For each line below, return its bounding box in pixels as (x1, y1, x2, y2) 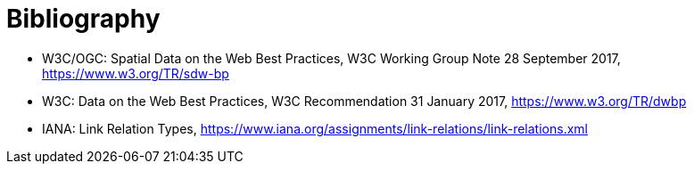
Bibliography (6, 4, 161, 34)
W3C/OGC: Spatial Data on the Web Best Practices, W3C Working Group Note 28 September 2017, (42, 50, 621, 66)
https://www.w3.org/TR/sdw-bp (42, 65, 229, 81)
